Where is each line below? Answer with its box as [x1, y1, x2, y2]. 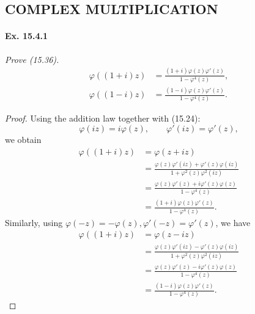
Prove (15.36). [5, 53, 59, 65]
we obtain [5, 133, 42, 146]
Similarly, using [5, 216, 63, 228]
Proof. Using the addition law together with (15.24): [5, 112, 201, 125]
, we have [215, 216, 251, 228]
